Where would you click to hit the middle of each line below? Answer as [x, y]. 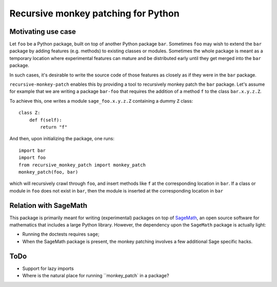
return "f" [54, 127]
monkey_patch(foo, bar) [48, 172]
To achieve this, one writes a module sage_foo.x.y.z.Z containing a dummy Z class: [101, 101]
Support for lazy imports [48, 268]
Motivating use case [43, 32]
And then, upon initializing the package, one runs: [62, 139]
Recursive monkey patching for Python [94, 13]
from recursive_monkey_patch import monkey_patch [82, 165]
